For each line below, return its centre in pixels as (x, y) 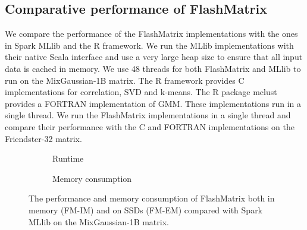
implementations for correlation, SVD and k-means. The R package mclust (141, 92)
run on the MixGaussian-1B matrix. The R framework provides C (125, 80)
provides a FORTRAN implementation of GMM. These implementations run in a (153, 103)
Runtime (68, 158)
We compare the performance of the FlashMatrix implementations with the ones (151, 34)
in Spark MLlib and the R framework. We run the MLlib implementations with (149, 45)
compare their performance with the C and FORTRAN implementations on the (150, 126)
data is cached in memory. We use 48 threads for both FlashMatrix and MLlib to (153, 68)
